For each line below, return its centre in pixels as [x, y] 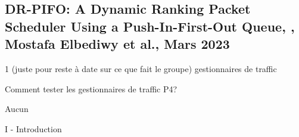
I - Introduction [33, 128]
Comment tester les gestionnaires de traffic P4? [91, 88]
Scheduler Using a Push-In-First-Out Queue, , [150, 26]
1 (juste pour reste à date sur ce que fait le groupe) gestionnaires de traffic [141, 68]
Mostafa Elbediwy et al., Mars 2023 [117, 44]
